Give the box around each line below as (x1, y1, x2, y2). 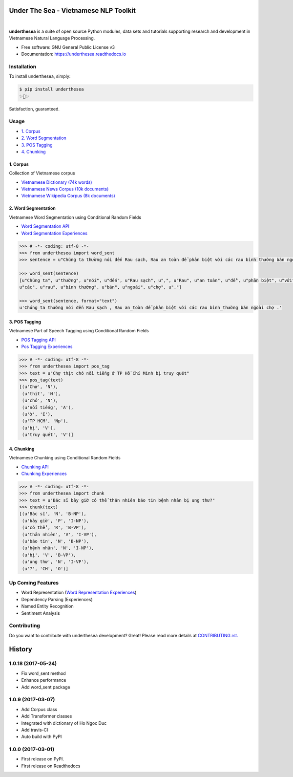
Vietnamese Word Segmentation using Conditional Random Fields (9, 214, 142, 220)
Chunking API (21, 464, 49, 470)
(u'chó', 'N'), (22, 398, 59, 403)
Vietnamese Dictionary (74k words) (21, 179, 92, 185)
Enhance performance (21, 677, 66, 683)
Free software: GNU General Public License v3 (21, 44, 115, 50)
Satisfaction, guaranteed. (9, 106, 60, 112)
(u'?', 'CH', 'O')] (22, 566, 68, 571)
